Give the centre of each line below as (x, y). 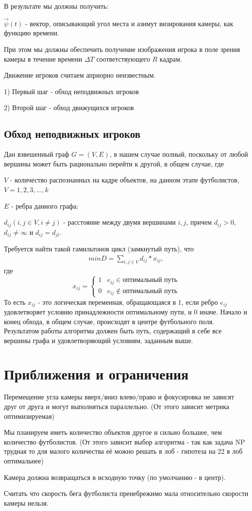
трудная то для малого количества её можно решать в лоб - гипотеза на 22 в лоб (123, 451)
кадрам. (171, 58)
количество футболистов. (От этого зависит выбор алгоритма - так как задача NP (125, 441)
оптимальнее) (24, 461)
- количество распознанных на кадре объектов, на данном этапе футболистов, (125, 180)
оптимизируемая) (29, 416)
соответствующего (123, 58)
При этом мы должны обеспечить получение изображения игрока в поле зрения (122, 49)
